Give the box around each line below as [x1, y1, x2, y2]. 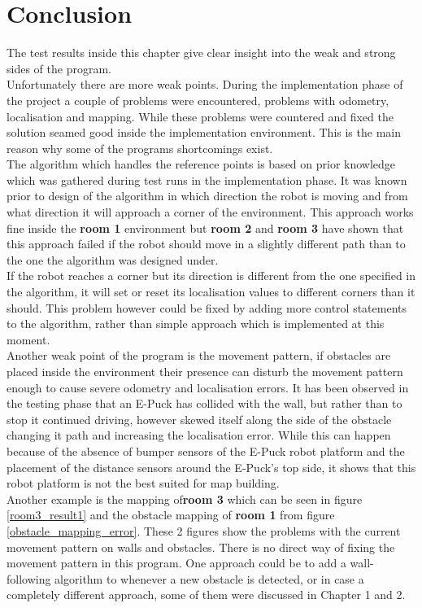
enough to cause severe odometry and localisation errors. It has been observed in [7, 378, 409, 396]
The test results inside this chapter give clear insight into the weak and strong [7, 44, 396, 61]
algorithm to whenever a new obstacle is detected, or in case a [54, 570, 364, 587]
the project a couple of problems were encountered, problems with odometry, [7, 91, 389, 108]
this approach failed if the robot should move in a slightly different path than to [7, 235, 406, 252]
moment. [7, 330, 50, 348]
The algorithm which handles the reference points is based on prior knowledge [7, 155, 396, 173]
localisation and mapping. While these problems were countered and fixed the [7, 107, 394, 125]
